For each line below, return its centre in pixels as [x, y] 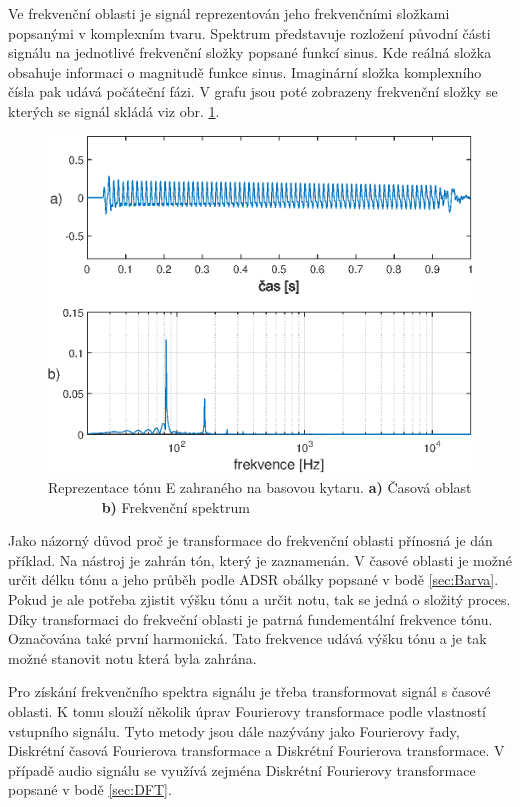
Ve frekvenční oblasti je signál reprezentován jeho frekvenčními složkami [229, 13]
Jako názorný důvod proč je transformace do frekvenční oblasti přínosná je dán [250, 540]
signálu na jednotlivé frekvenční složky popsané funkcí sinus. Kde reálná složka [250, 52]
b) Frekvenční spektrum [175, 506]
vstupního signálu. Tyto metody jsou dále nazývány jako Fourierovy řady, [234, 730]
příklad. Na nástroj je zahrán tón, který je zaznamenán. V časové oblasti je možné [260, 559]
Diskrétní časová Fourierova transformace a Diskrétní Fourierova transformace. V [256, 750]
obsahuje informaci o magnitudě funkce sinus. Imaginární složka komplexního [245, 71]
